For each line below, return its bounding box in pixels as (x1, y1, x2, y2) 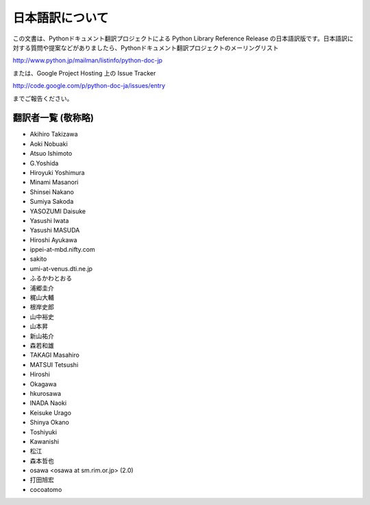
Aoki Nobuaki (29, 139, 68, 148)
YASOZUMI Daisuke (29, 207, 86, 215)
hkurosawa (29, 389, 62, 397)
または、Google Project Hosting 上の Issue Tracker (12, 69, 156, 77)
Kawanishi (29, 437, 60, 445)
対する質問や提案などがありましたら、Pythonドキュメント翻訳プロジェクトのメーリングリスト (12, 43, 279, 51)
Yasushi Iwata (29, 216, 69, 224)
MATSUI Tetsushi (29, 360, 79, 368)
